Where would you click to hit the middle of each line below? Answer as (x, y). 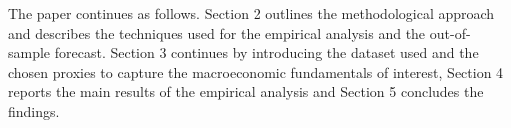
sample (29, 52)
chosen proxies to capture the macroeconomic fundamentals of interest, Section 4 (256, 71)
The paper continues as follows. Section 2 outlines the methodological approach (251, 13)
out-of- (450, 32)
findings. (34, 110)
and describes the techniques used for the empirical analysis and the (217, 32)
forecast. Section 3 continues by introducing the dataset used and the (266, 52)
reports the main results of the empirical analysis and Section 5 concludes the (246, 91)
